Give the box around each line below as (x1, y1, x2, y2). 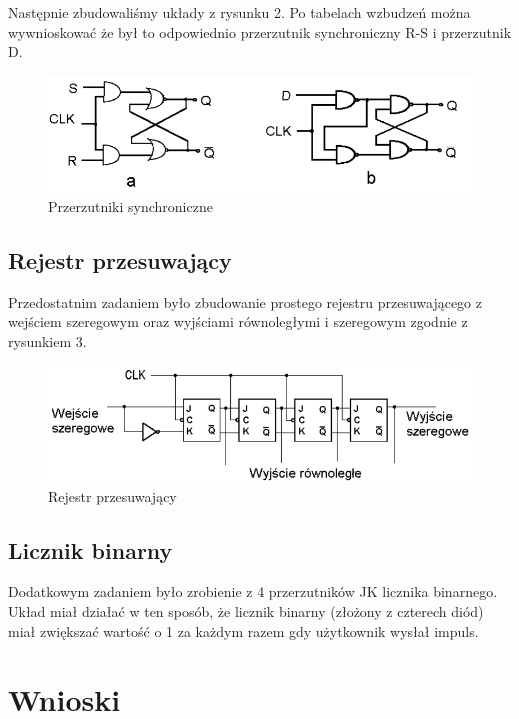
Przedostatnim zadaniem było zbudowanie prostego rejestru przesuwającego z (8, 291, 482, 312)
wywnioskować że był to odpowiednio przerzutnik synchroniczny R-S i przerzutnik (8, 21, 512, 42)
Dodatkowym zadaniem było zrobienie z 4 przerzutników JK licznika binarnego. (8, 581, 498, 602)
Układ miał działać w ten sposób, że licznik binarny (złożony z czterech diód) (8, 601, 484, 622)
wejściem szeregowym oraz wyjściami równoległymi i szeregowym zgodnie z (8, 311, 468, 332)
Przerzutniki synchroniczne (48, 195, 213, 216)
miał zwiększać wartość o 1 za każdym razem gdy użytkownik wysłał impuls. (8, 620, 479, 641)
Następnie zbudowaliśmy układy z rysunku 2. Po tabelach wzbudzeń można (8, 2, 471, 22)
